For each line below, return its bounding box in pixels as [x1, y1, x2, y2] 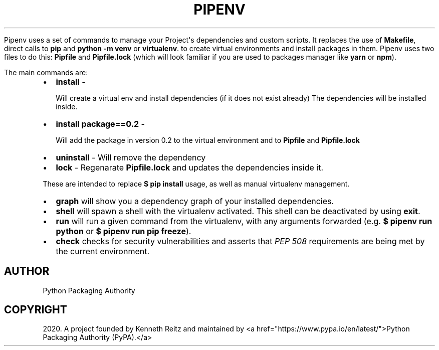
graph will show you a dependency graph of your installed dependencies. [56, 196, 334, 206]
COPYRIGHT [4, 303, 67, 316]
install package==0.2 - [56, 118, 145, 129]
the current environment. [56, 246, 150, 256]
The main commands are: [4, 68, 88, 77]
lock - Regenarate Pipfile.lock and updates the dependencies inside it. [56, 162, 324, 172]
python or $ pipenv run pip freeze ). [56, 226, 191, 236]
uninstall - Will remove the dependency [56, 152, 206, 162]
